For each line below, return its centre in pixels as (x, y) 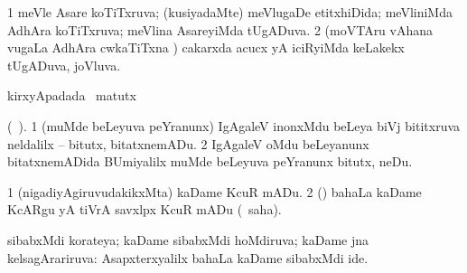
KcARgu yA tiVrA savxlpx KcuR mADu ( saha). (145, 209)
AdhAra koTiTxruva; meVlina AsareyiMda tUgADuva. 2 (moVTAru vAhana (220, 29)
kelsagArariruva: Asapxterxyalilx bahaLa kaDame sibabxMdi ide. (188, 257)
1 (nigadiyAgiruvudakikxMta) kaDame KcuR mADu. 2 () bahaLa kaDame (215, 191)
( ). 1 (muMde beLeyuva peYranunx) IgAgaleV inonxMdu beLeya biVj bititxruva (234, 125)
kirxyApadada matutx (72, 95)
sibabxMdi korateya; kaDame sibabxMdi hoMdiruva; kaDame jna (188, 239)
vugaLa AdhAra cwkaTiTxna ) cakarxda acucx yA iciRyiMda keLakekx (206, 47)
